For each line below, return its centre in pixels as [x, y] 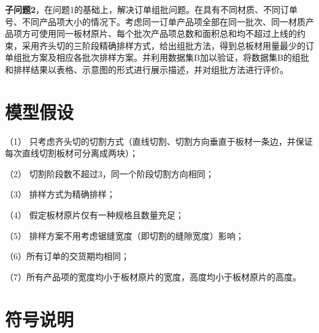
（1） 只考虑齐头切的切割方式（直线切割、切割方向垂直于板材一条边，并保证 [159, 141]
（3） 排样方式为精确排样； [60, 194]
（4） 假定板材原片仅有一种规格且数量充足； [94, 215]
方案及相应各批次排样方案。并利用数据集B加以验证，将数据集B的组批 [170, 57]
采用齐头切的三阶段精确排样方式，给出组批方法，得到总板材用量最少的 [163, 45]
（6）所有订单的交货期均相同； [67, 256]
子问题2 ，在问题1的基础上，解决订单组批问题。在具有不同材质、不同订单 [152, 9]
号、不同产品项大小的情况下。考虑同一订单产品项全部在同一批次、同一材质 [155, 21]
